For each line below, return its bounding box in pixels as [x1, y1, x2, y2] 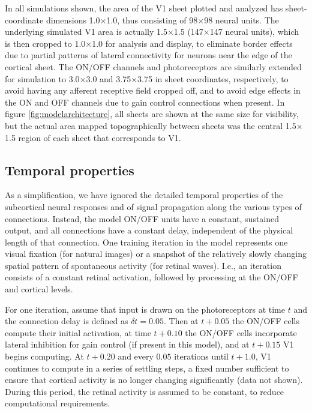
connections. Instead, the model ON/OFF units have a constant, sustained [5, 212, 280, 225]
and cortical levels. [5, 283, 73, 295]
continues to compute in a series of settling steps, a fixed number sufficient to [5, 361, 289, 374]
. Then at [163, 315, 199, 327]
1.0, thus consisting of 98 [106, 13, 198, 26]
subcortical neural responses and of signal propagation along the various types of [5, 200, 302, 213]
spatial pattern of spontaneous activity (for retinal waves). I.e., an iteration [5, 259, 281, 271]
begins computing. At [5, 350, 84, 363]
